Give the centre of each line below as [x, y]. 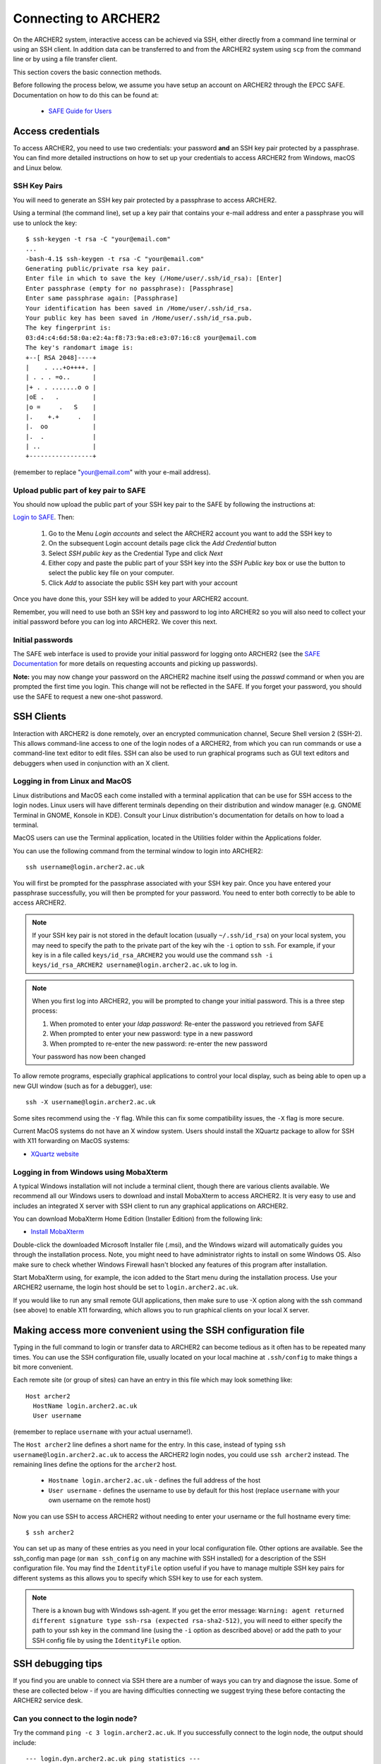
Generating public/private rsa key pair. [98, 269]
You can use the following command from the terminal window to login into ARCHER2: [138, 851]
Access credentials [56, 131]
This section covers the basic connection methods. [87, 72]
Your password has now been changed [89, 1057]
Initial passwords [43, 640]
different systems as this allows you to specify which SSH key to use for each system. [138, 1578]
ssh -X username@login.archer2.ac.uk [91, 1102]
